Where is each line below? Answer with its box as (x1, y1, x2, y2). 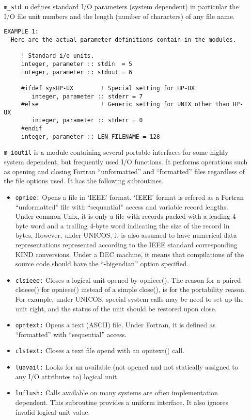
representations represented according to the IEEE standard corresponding (15, 239, 237, 249)
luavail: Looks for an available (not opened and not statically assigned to (15, 362, 238, 372)
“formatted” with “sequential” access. (15, 329, 127, 339)
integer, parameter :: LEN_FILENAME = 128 (21, 133, 160, 140)
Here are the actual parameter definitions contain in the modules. (11, 36, 236, 43)
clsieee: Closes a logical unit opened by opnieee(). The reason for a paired (15, 275, 241, 285)
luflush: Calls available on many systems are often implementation (15, 388, 218, 398)
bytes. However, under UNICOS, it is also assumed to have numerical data (15, 230, 237, 240)
